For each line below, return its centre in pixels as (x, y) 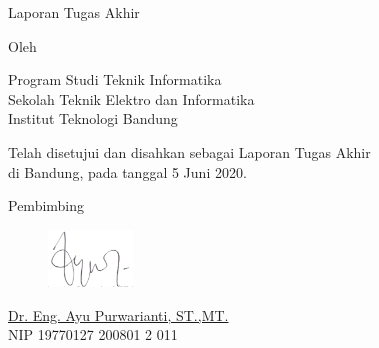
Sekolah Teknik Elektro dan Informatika (131, 98)
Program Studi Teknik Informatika (115, 79)
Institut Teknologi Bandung (93, 118)
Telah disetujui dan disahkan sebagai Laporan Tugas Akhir (189, 151)
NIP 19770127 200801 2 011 (93, 334)
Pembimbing (46, 205)
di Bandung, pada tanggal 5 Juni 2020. (127, 171)
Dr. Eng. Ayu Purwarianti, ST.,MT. (118, 314)
